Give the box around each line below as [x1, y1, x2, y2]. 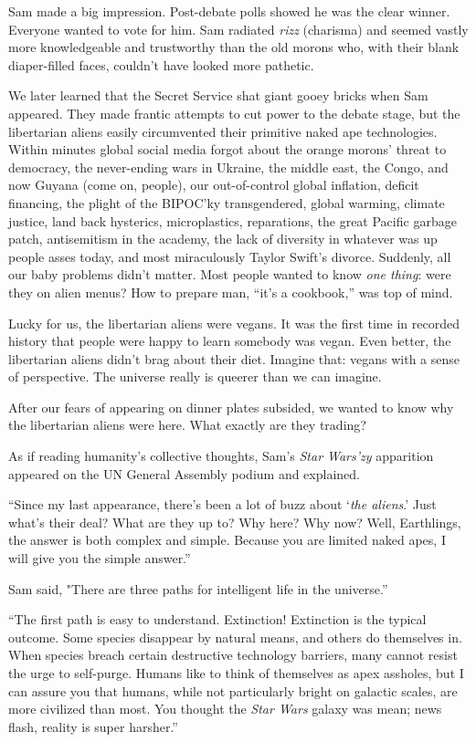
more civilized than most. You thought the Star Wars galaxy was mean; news [8, 699, 442, 718]
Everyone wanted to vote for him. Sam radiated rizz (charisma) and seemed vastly [8, 19, 469, 38]
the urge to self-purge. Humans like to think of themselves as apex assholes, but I [8, 664, 464, 682]
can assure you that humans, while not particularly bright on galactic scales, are [8, 681, 458, 700]
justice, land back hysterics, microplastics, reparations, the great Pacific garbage [8, 211, 457, 230]
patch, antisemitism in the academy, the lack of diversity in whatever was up [8, 229, 438, 248]
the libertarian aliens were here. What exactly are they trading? [8, 415, 366, 434]
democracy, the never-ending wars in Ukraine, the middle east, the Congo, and [8, 157, 449, 176]
